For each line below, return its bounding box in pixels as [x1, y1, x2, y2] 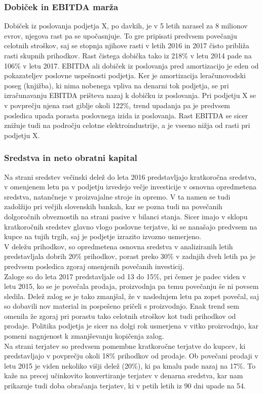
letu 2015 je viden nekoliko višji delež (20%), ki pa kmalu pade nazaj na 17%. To [4, 360, 255, 371]
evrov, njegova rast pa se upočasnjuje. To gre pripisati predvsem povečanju [4, 30, 237, 41]
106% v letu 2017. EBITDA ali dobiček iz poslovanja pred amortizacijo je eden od [4, 60, 259, 71]
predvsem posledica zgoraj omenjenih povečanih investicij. [4, 260, 184, 271]
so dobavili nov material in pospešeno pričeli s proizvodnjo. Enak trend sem [4, 301, 239, 311]
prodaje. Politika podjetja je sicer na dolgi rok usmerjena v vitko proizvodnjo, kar [4, 320, 258, 331]
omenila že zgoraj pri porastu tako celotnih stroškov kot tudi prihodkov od [4, 310, 236, 321]
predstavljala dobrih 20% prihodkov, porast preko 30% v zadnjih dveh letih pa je [4, 251, 255, 261]
